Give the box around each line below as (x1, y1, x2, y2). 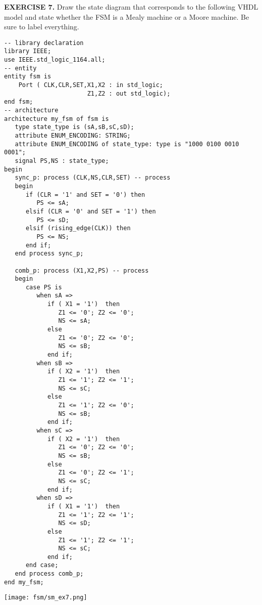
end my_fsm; (4, 578, 44, 586)
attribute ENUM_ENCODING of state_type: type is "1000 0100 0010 (15, 140, 239, 148)
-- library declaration (4, 39, 84, 47)
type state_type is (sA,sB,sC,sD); (15, 123, 134, 131)
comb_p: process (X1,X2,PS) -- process (15, 267, 149, 274)
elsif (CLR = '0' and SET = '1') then (25, 207, 156, 215)
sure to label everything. (4, 21, 79, 32)
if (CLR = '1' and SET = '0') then (25, 191, 145, 198)
